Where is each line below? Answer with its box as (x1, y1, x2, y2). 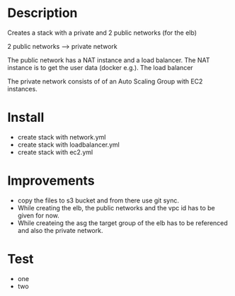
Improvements (7, 173, 95, 189)
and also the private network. (17, 226, 103, 234)
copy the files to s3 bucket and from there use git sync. (17, 196, 179, 205)
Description (7, 5, 78, 21)
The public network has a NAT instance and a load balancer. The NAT (7, 55, 210, 64)
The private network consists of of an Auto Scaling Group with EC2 (7, 76, 203, 86)
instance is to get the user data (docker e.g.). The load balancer (7, 63, 193, 72)
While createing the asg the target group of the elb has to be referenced (17, 218, 228, 227)
